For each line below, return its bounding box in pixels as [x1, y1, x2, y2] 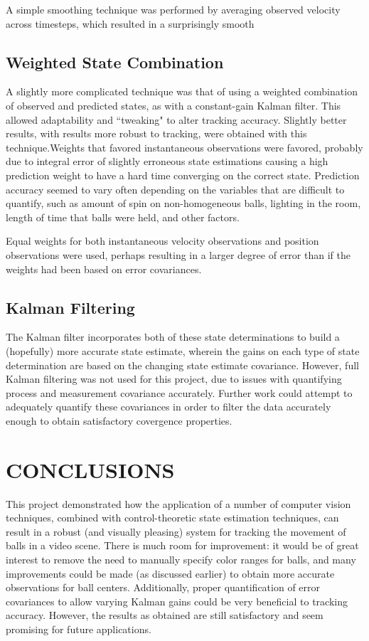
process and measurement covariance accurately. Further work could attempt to [6, 385, 353, 400]
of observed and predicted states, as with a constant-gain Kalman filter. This [6, 97, 341, 112]
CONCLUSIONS [6, 455, 175, 484]
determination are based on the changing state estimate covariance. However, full [6, 357, 359, 372]
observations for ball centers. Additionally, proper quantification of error [6, 580, 321, 595]
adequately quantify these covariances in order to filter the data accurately [6, 399, 331, 414]
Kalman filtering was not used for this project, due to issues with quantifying [6, 371, 342, 386]
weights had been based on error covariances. [6, 261, 202, 276]
